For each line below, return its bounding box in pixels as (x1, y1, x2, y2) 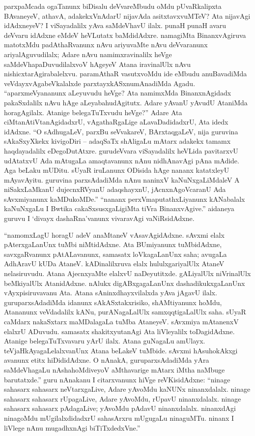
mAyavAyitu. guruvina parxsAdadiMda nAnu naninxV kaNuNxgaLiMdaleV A (4, 174, 240, 185)
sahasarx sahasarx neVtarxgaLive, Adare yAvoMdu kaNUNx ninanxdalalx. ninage (4, 384, 251, 394)
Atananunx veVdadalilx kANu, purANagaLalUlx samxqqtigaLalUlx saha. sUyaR (4, 307, 246, 317)
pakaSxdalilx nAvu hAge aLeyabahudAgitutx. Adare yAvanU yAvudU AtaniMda (4, 97, 248, 107)
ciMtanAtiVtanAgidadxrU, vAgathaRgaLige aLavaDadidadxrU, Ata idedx (4, 117, 228, 127)
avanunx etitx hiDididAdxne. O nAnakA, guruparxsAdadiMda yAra (4, 355, 209, 365)
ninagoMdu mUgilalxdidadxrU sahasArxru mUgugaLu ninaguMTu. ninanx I (4, 412, 234, 423)
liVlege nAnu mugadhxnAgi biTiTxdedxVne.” (4, 422, 141, 433)
